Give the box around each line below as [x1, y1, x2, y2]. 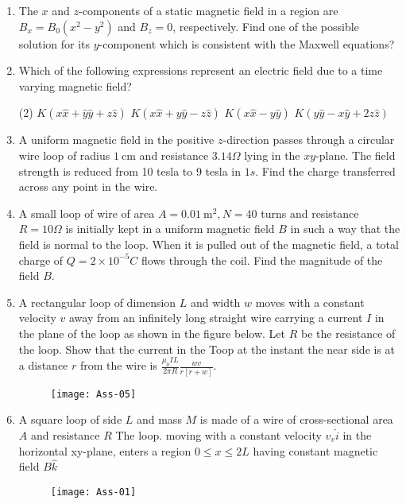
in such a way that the [290, 220, 400, 237]
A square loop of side [18, 411, 122, 428]
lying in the [244, 146, 300, 163]
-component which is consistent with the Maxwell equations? [99, 35, 395, 52]
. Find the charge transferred [255, 162, 396, 179]
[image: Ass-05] [50, 388, 137, 400]
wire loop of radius [18, 146, 110, 163]
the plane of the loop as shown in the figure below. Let [18, 324, 286, 341]
